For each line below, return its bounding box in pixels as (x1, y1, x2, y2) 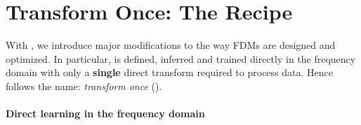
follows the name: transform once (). (6, 78, 162, 93)
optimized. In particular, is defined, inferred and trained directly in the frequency (6, 51, 356, 66)
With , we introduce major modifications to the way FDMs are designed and (6, 38, 336, 52)
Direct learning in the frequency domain (6, 106, 205, 121)
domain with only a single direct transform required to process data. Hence (6, 65, 333, 80)
